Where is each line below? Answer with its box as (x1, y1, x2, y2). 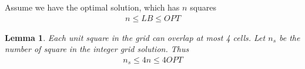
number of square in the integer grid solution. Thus (5, 43, 189, 55)
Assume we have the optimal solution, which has (5, 1, 180, 13)
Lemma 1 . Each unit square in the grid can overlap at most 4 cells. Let (5, 31, 266, 43)
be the (279, 31, 300, 43)
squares (190, 1, 217, 13)
